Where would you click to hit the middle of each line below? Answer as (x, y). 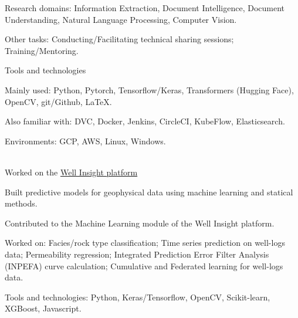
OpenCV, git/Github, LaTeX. (58, 101)
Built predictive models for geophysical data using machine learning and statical (149, 192)
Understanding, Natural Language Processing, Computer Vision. (121, 19)
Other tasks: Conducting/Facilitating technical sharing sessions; (119, 39)
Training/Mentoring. (42, 50)
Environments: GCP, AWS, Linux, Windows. (85, 141)
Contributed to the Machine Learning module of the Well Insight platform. (140, 223)
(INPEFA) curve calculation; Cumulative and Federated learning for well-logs (144, 265)
